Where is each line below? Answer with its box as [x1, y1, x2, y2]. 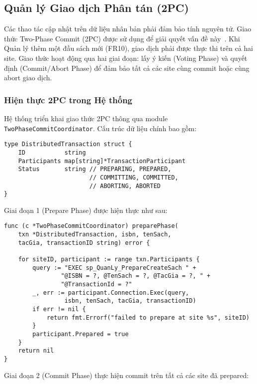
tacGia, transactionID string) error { [18, 239, 150, 246]
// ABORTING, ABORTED [89, 182, 161, 190]
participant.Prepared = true [32, 330, 129, 338]
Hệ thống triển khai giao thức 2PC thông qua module [4, 113, 168, 123]
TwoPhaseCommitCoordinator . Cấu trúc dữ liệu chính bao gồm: [4, 123, 197, 133]
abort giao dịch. [4, 72, 52, 83]
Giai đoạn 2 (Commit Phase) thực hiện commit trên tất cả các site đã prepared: [4, 370, 249, 380]
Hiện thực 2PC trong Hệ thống [4, 93, 133, 106]
